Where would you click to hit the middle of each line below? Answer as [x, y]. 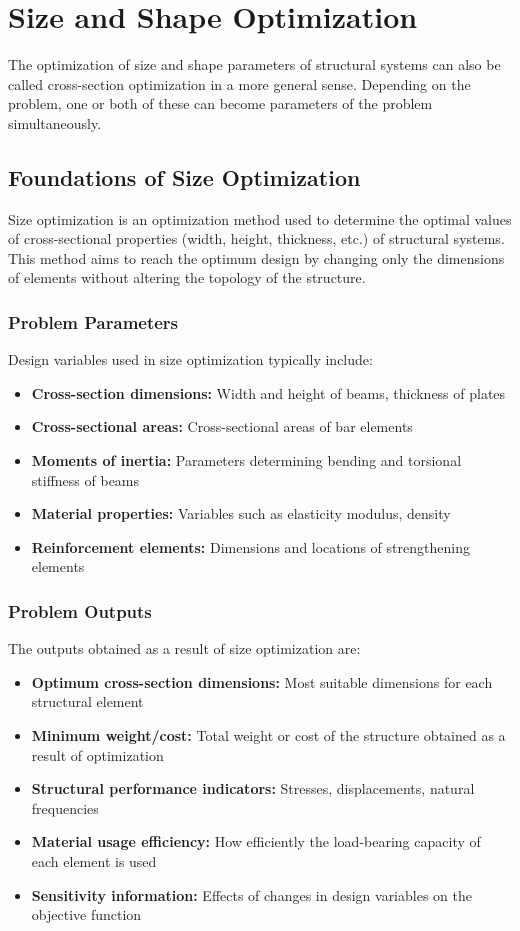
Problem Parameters [93, 322]
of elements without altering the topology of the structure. [187, 277]
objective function [86, 914]
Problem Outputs [80, 610]
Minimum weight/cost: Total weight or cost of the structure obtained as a [268, 735]
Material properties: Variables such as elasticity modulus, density [241, 513]
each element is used [94, 861]
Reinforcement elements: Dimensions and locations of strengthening [250, 546]
